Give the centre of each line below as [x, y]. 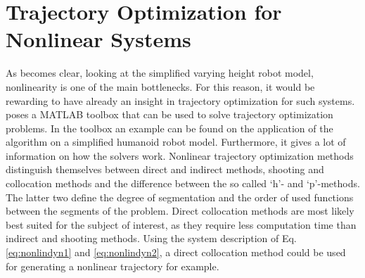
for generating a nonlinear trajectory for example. [113, 266]
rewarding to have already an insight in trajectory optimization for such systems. [180, 100]
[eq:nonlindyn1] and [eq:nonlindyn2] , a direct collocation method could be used [176, 252]
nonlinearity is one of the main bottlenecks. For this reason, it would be [160, 86]
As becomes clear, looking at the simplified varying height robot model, [160, 73]
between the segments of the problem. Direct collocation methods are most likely [180, 211]
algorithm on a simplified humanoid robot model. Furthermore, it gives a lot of [176, 142]
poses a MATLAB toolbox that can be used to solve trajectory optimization [169, 114]
